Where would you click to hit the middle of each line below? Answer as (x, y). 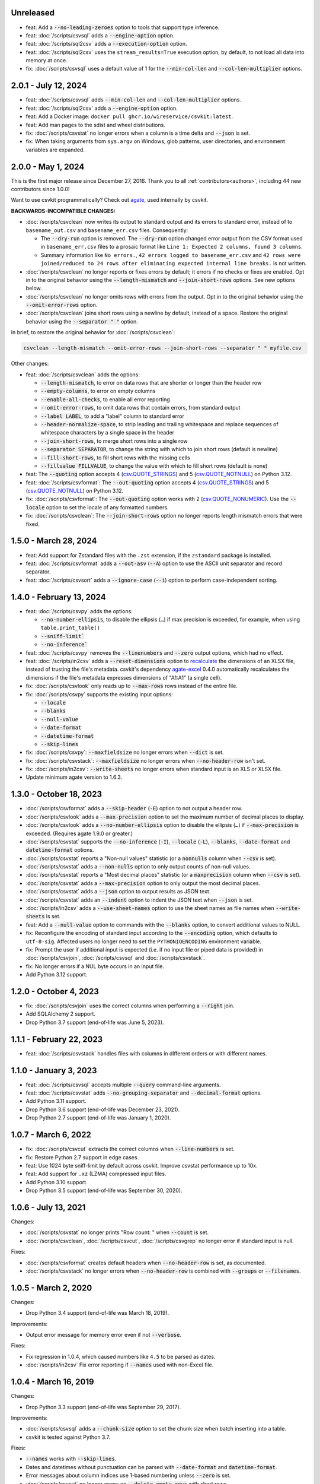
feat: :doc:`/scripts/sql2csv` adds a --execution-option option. (106, 44)
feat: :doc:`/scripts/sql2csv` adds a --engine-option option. (102, 108)
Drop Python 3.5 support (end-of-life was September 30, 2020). (104, 1191)
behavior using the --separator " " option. (82, 321)
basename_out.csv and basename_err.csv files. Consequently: (107, 230)
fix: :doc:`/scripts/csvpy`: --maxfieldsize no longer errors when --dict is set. (125, 752)
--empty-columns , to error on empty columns (98, 391)
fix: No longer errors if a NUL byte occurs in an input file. (95, 966)
